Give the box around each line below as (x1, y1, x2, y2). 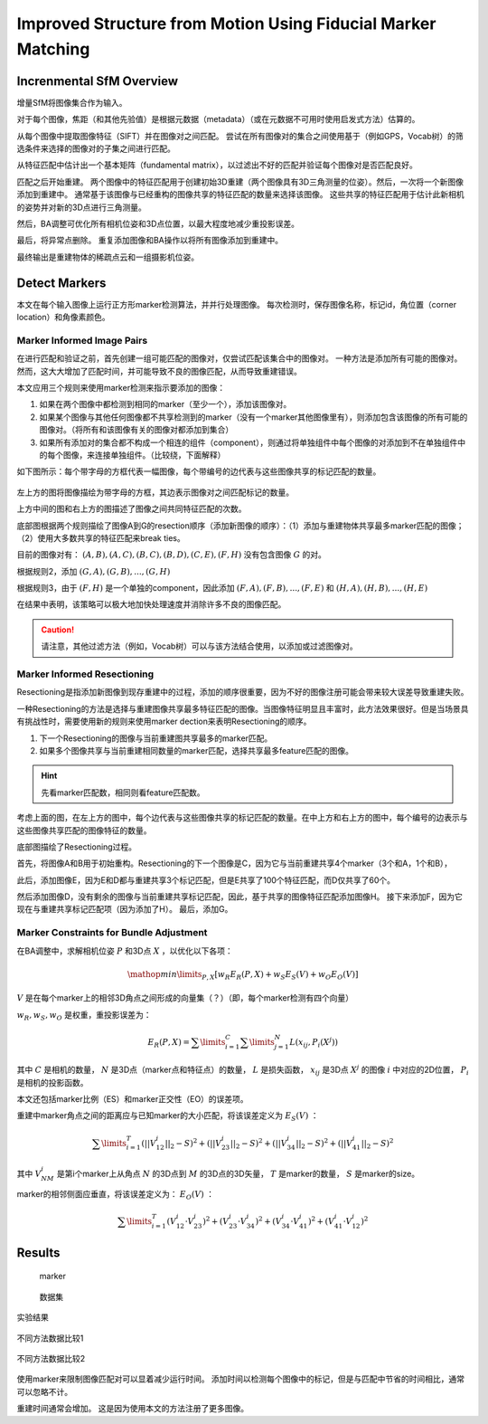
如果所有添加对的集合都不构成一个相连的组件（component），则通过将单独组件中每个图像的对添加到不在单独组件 (39, 437, 458, 448)
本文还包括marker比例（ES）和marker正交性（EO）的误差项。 (16, 1094, 249, 1105)
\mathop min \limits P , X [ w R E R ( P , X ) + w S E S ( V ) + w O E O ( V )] (127, 969, 359, 982)
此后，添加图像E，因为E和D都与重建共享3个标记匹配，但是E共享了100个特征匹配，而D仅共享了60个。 (16, 874, 395, 886)
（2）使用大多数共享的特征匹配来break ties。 (16, 532, 185, 543)
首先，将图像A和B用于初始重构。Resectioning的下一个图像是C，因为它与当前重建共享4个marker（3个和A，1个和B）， (16, 858, 453, 869)
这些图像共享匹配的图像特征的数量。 (16, 824, 152, 836)
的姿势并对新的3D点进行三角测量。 (16, 202, 146, 213)
